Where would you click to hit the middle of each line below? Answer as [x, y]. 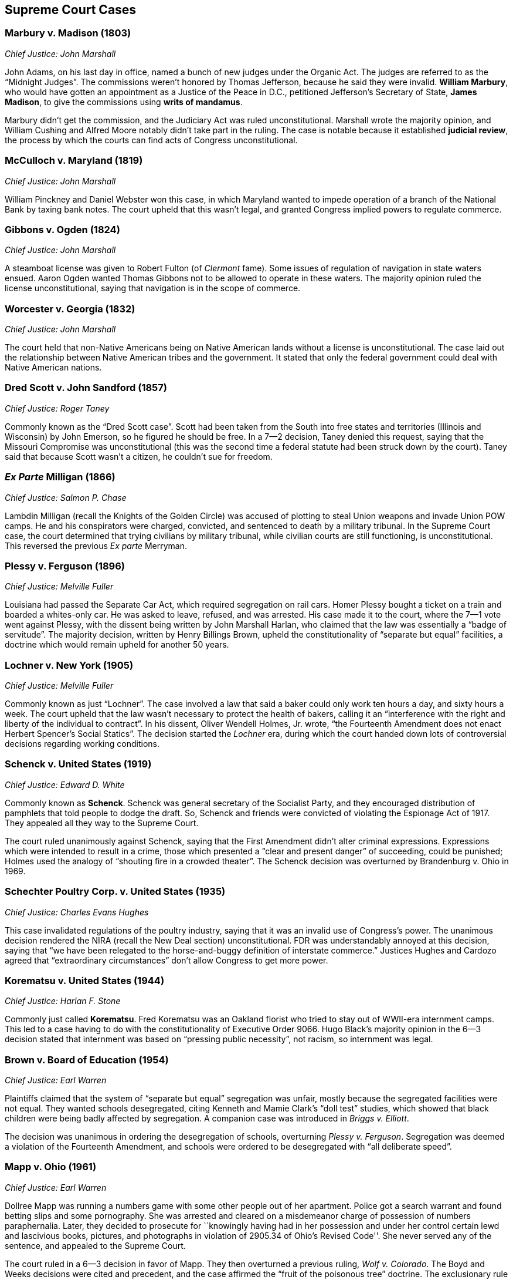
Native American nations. [53, 368]
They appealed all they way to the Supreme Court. [102, 823]
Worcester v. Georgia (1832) [70, 309]
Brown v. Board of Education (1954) [87, 1060]
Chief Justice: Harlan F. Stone [63, 1001]
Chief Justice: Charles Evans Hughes [77, 912]
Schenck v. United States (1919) [78, 764]
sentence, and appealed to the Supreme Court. [95, 1245]
